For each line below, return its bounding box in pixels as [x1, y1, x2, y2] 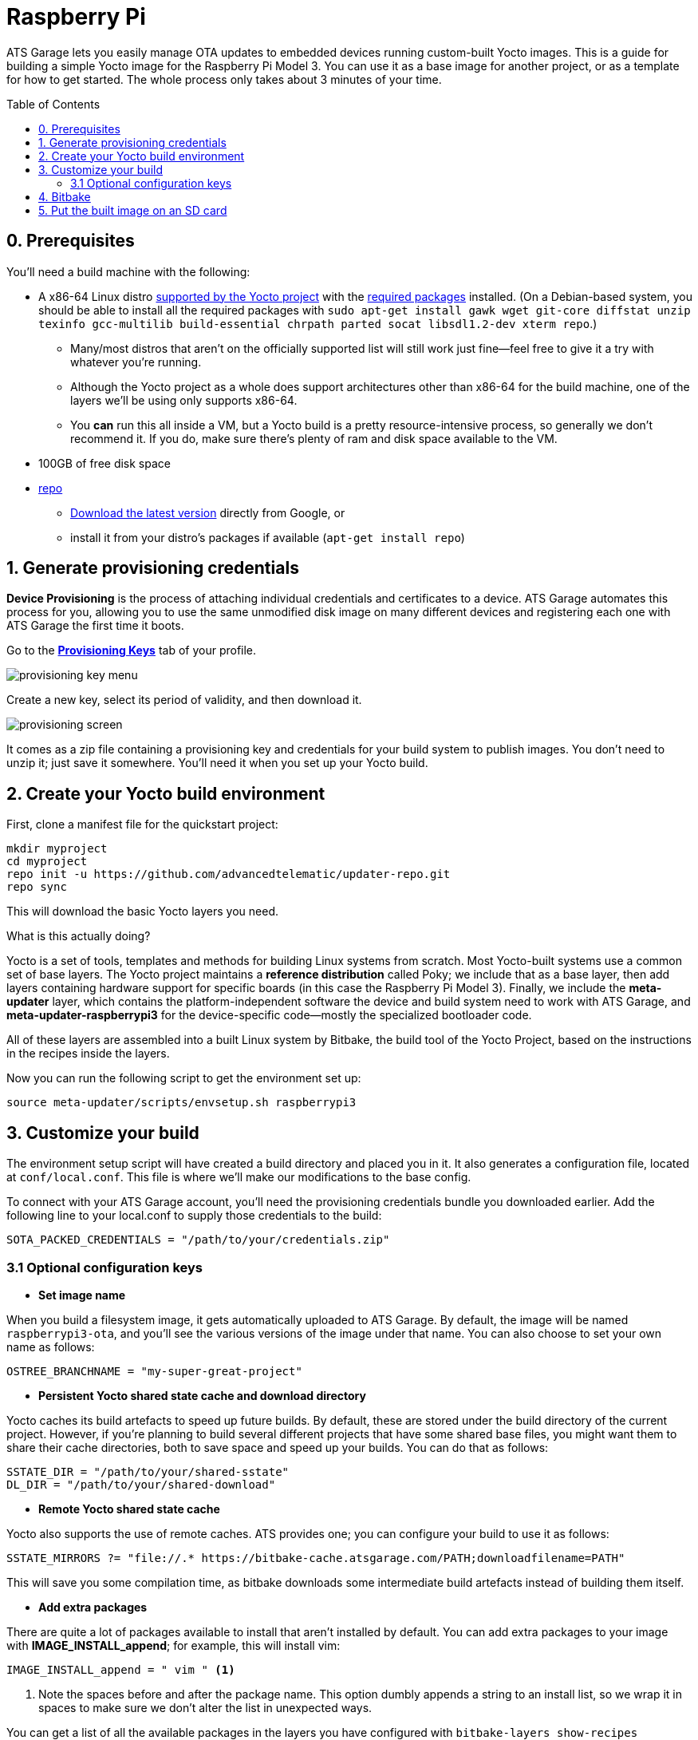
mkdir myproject [6, 842, 108, 856]
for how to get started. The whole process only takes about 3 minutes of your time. [6, 72, 442, 86]
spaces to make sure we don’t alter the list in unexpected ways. [38, 1700, 373, 1714]
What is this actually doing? [6, 929, 151, 943]
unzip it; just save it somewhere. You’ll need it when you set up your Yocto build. [6, 756, 428, 770]
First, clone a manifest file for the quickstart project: [6, 817, 278, 832]
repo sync [6, 880, 67, 894]
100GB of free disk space [38, 456, 171, 470]
